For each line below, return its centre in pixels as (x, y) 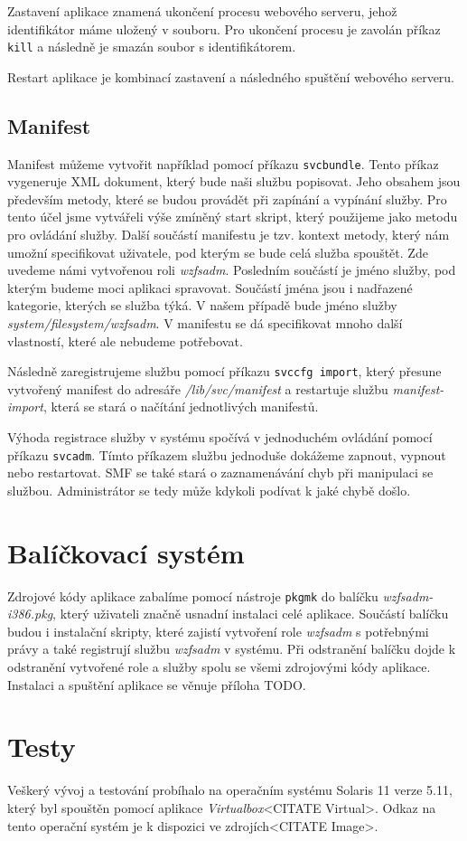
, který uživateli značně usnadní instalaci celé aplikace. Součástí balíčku (251, 614)
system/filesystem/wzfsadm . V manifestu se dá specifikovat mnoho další (205, 323)
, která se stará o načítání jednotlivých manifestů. (181, 406)
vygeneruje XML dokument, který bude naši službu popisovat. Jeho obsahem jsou (234, 181)
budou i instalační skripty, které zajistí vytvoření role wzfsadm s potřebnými (218, 631)
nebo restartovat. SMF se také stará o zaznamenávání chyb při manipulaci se (220, 472)
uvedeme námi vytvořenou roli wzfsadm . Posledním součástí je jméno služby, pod (232, 270)
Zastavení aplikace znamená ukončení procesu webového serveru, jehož (202, 11)
